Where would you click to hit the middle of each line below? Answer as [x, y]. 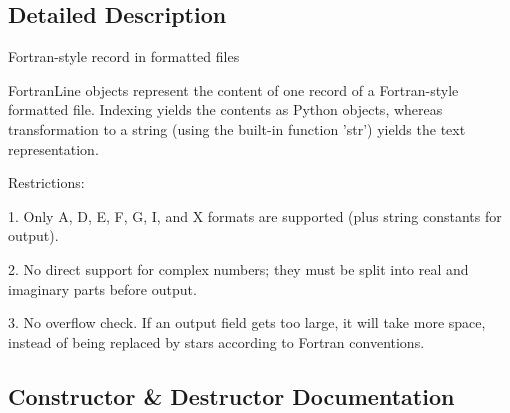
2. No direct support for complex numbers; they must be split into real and [238, 268]
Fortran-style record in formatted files [124, 56]
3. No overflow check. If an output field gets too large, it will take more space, [247, 322]
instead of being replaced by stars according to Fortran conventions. [216, 341]
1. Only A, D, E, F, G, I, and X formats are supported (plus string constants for [255, 215]
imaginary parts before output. [102, 288]
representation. [53, 148]
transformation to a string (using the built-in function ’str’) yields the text [237, 128]
